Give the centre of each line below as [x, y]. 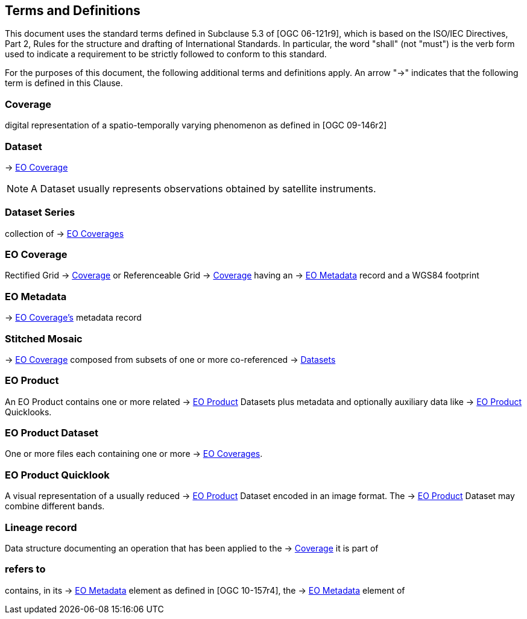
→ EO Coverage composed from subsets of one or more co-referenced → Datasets [170, 359]
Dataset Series [40, 212]
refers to [25, 569]
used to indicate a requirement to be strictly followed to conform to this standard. [166, 54]
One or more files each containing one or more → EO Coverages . [134, 454]
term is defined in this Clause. [64, 83]
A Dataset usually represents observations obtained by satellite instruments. [204, 188]
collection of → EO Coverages [65, 233]
